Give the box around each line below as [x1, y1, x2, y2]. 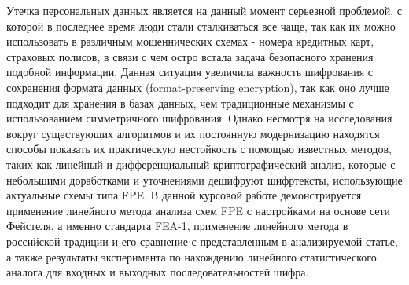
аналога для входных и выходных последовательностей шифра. [6, 264, 309, 280]
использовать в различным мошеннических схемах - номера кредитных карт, [6, 33, 374, 49]
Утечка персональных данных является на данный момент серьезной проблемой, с [6, 2, 402, 18]
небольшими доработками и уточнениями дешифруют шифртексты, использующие [6, 171, 403, 188]
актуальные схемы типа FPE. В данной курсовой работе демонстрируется [6, 187, 362, 203]
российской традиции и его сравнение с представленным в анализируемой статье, [6, 232, 398, 249]
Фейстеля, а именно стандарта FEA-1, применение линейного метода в [6, 217, 348, 234]
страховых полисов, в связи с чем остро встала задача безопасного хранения [6, 48, 374, 64]
